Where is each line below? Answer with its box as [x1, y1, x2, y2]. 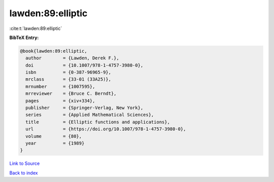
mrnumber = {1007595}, [25, 84, 95, 89]
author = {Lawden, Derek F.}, [25, 55, 119, 61]
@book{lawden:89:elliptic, [20, 48, 87, 54]
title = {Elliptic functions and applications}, [25, 119, 170, 125]
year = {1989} [25, 140, 85, 146]
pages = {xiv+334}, [25, 98, 95, 103]
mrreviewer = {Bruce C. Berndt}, [25, 91, 117, 96]
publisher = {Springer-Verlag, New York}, [25, 105, 144, 111]
